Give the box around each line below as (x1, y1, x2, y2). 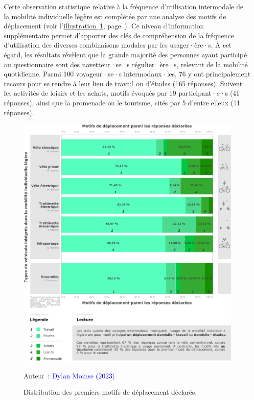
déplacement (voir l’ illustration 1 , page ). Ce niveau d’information (4, 21, 204, 31)
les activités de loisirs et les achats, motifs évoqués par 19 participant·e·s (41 (4, 88, 240, 98)
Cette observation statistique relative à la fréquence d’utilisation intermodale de (4, 1, 243, 11)
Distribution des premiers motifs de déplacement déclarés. (23, 387, 197, 397)
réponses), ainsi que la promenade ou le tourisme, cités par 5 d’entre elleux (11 (4, 97, 240, 107)
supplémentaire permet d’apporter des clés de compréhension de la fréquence (4, 30, 234, 40)
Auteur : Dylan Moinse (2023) (23, 370, 115, 380)
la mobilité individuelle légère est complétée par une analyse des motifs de (4, 11, 226, 21)
